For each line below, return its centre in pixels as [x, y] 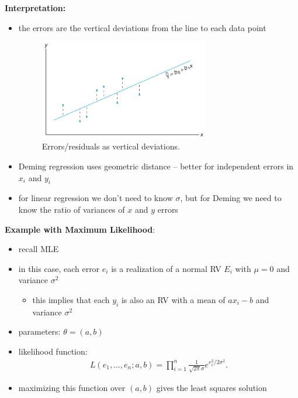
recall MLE [39, 249]
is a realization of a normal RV [166, 268]
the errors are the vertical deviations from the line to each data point [142, 27]
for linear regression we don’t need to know [96, 198]
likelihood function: [53, 351]
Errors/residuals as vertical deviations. [111, 146]
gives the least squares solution [212, 388]
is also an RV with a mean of [173, 299]
